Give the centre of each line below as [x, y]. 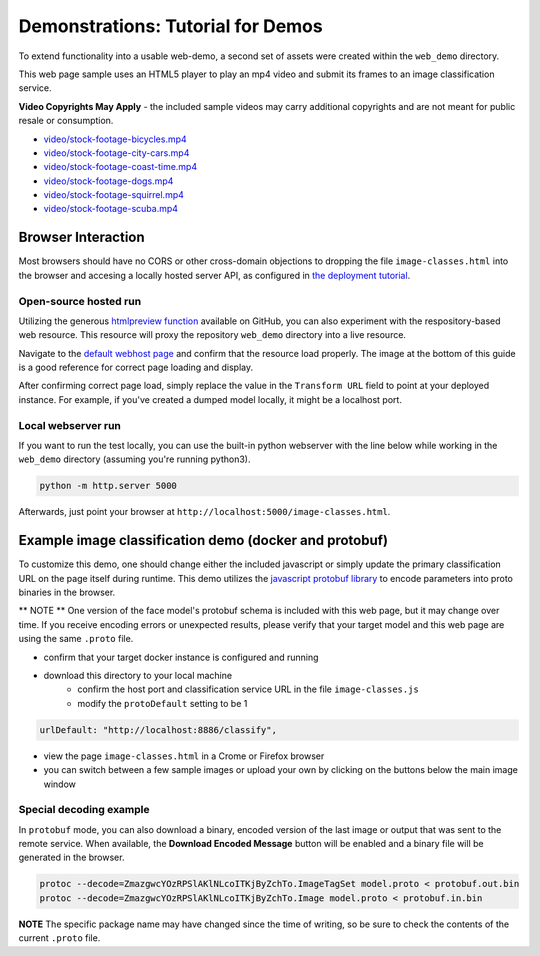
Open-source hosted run [80, 301]
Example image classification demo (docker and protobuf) [203, 540]
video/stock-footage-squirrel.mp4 [114, 195]
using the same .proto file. [76, 639]
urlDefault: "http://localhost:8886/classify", [158, 729]
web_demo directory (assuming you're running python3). [134, 459]
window [60, 784]
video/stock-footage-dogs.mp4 [108, 181]
